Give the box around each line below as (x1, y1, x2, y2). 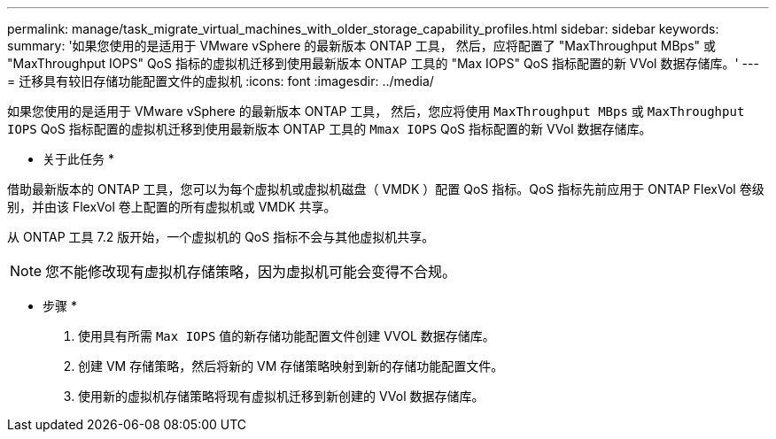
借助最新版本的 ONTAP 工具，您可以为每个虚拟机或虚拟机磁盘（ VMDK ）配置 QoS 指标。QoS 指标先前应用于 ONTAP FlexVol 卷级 (7, 181, 764, 196)
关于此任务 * (43, 151, 114, 166)
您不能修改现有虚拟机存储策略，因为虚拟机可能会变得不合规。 (45, 263, 457, 281)
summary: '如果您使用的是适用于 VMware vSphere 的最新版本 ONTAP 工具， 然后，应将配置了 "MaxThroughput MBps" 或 (7, 38, 717, 53)
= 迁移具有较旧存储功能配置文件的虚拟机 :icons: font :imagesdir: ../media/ (7, 73, 434, 89)
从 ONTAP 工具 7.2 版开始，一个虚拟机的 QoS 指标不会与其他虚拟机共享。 (7, 229, 435, 244)
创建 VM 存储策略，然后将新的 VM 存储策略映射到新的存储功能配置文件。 (78, 358, 504, 374)
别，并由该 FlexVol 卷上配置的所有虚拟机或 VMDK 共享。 (7, 199, 337, 214)
